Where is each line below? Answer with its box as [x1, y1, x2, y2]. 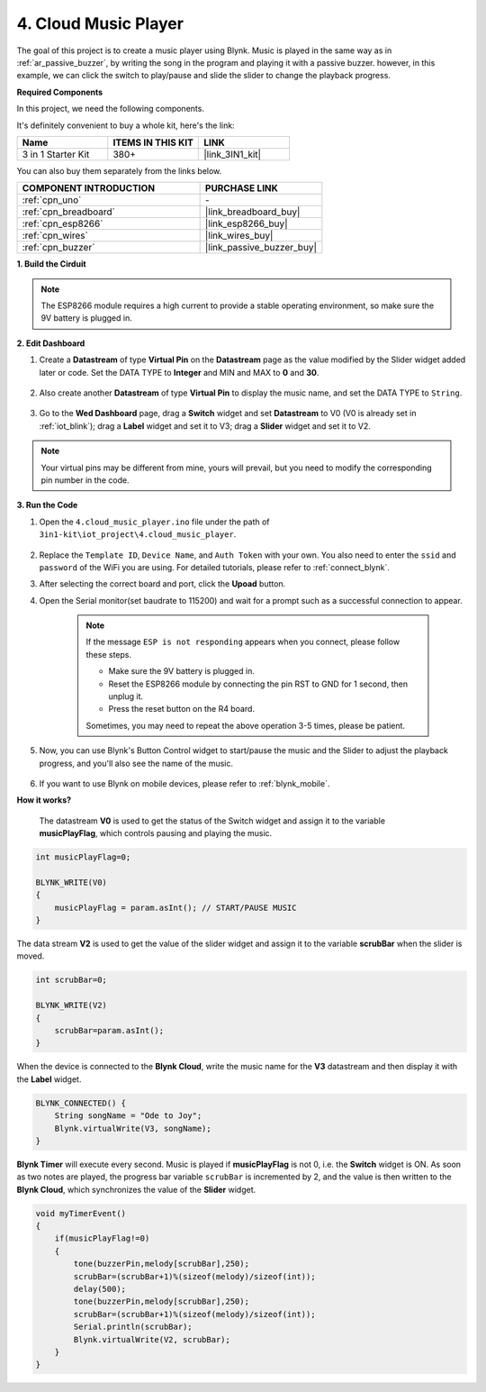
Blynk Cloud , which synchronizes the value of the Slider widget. [16, 1184, 256, 1195]
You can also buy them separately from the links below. [16, 165, 222, 176]
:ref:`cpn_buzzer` [22, 241, 95, 254]
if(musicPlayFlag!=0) [54, 1233, 150, 1243]
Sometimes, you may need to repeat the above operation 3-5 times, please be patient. [85, 720, 405, 731]
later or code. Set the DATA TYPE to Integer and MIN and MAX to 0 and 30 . [39, 367, 319, 378]
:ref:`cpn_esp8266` [22, 217, 103, 230]
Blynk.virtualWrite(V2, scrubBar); [73, 1334, 231, 1344]
